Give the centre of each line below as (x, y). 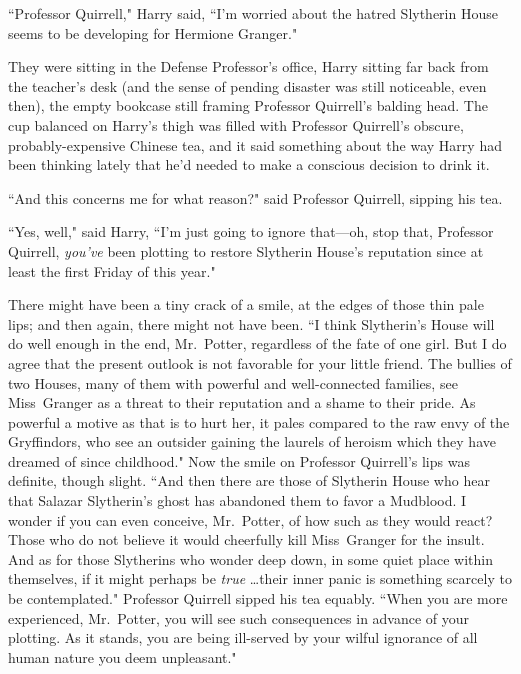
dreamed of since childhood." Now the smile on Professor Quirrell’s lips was (239, 460)
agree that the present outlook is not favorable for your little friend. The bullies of (260, 362)
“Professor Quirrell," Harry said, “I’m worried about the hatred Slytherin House (253, 13)
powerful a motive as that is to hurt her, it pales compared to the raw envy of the (259, 421)
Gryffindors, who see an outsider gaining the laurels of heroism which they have (252, 441)
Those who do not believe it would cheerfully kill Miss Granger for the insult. (246, 539)
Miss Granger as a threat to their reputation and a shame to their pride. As (242, 402)
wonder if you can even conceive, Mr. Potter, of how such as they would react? (250, 519)
